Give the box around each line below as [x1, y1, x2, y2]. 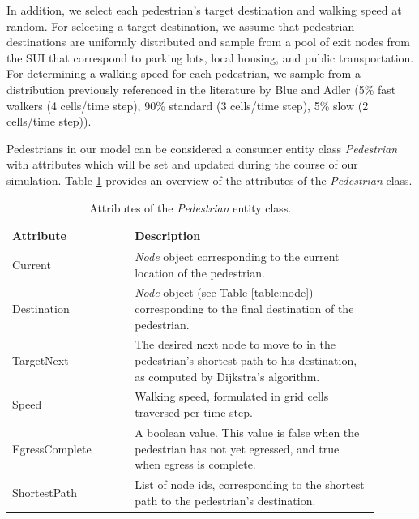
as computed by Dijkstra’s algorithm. [135, 367, 320, 384]
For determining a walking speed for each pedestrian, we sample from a [6, 65, 361, 82]
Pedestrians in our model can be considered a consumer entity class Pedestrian [6, 139, 398, 157]
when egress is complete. [135, 456, 256, 473]
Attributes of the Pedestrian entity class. [89, 199, 292, 216]
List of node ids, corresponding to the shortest [135, 475, 365, 492]
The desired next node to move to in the [135, 336, 336, 353]
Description [135, 227, 201, 244]
